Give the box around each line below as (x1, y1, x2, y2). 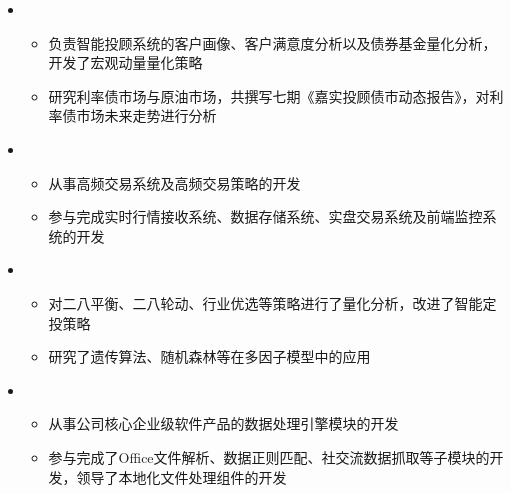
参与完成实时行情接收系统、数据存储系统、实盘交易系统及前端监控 (48, 206, 483, 227)
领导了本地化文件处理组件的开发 (76, 466, 287, 487)
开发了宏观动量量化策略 (48, 52, 203, 73)
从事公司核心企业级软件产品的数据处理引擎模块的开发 (48, 413, 399, 434)
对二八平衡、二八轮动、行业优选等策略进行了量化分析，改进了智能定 (48, 292, 497, 313)
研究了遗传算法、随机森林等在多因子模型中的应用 (48, 346, 371, 367)
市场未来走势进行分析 (76, 105, 217, 126)
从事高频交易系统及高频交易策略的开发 (48, 172, 301, 193)
